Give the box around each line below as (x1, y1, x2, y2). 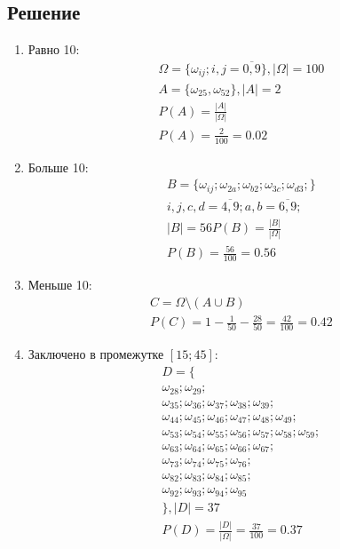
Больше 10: (28, 157, 89, 176)
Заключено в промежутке (28, 345, 164, 363)
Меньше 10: (28, 274, 92, 293)
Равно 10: (28, 40, 80, 59)
